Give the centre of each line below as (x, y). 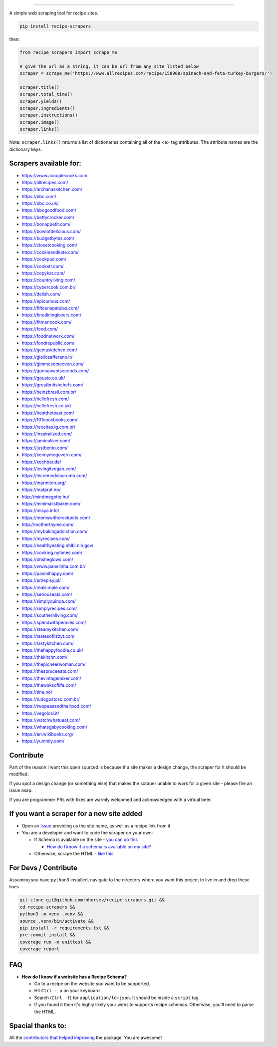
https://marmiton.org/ (44, 483)
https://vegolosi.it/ (40, 713)
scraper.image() (40, 122)
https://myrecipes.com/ (46, 538)
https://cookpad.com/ (44, 259)
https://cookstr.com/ (43, 266)
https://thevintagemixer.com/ (52, 678)
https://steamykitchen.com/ (50, 629)
